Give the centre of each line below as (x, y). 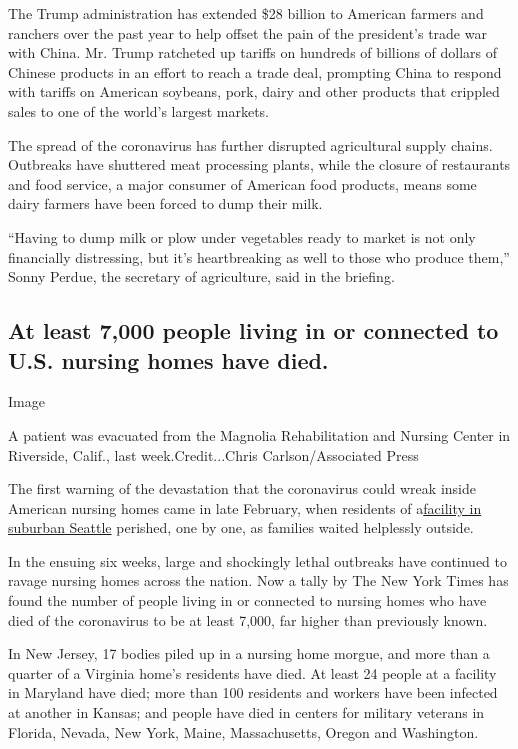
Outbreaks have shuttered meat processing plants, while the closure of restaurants (259, 164)
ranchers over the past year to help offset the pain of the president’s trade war (247, 32)
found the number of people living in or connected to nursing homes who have (247, 600)
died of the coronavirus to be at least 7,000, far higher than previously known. (248, 619)
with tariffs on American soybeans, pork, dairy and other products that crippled (254, 91)
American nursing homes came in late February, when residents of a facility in (245, 507)
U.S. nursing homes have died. (168, 359)
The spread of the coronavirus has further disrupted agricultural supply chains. (250, 144)
